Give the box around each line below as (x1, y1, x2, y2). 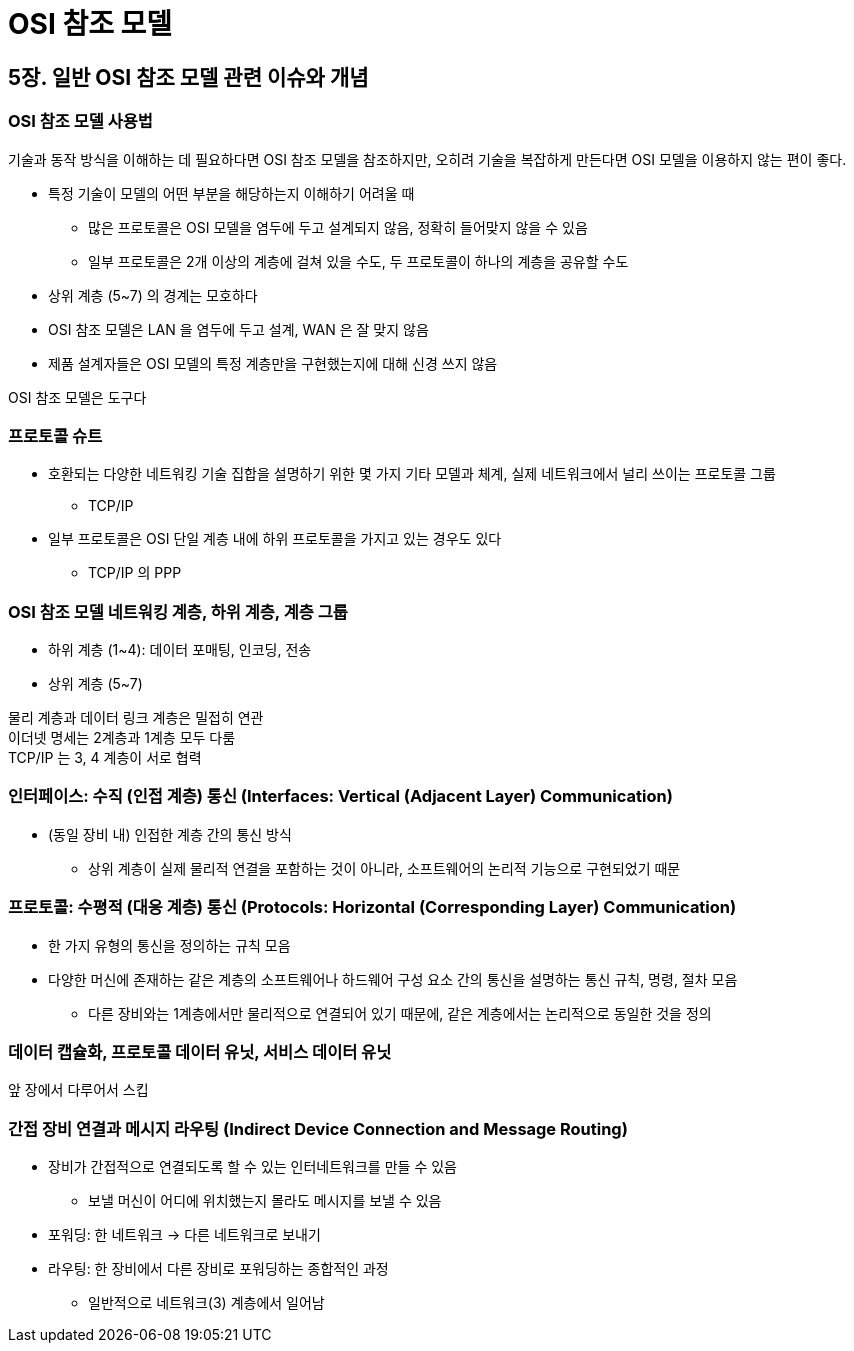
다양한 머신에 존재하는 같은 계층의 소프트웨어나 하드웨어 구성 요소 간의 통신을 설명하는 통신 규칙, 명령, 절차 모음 (48, 970, 738, 988)
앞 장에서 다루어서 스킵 (8, 1081, 149, 1099)
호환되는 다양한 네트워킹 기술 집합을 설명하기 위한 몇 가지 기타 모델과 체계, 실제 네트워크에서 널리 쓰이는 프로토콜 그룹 (48, 465, 776, 483)
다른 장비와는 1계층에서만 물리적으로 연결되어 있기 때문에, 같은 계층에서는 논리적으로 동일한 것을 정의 (88, 1004, 712, 1022)
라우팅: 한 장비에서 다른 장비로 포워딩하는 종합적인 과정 (48, 1260, 389, 1278)
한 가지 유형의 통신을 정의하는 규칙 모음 (48, 936, 291, 954)
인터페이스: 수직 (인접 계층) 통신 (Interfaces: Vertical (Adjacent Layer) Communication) (8, 786, 673, 807)
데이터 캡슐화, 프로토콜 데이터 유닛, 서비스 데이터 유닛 (8, 1041, 392, 1062)
